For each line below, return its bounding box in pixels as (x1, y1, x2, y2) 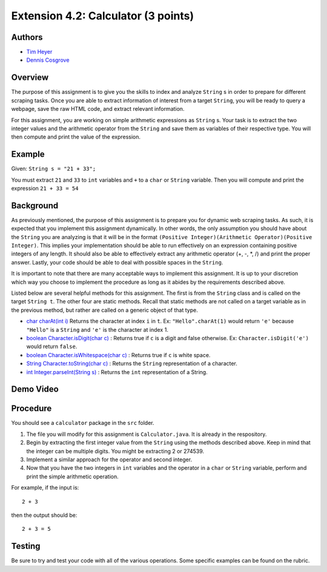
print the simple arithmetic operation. (26, 473, 119, 480)
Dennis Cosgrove (26, 56, 70, 64)
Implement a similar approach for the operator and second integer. (26, 456, 193, 463)
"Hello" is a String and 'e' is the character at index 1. (26, 326, 169, 333)
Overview (11, 73, 49, 83)
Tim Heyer (26, 48, 53, 56)
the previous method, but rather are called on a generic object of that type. (11, 306, 198, 314)
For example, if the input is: (11, 484, 79, 491)
